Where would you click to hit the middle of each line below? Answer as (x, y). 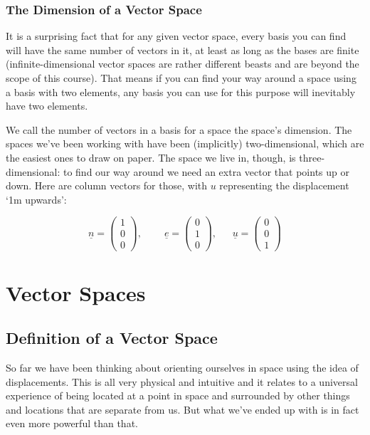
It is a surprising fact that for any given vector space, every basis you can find (176, 36)
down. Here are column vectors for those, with (107, 185)
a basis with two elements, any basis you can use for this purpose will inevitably (181, 91)
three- (312, 157)
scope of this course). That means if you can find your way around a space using (181, 78)
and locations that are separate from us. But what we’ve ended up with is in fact (183, 409)
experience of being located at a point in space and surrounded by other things (178, 395)
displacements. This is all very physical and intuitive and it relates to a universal (182, 381)
